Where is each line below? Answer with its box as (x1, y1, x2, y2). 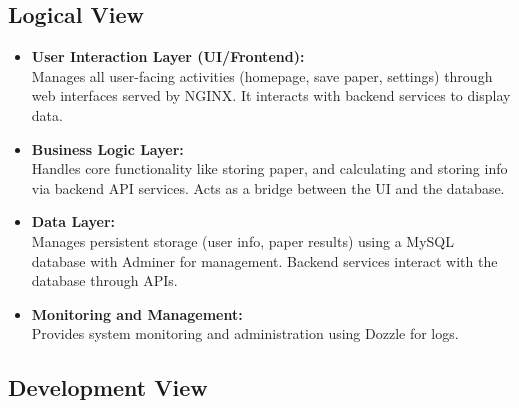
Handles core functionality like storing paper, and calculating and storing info (31, 158, 508, 179)
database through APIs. (31, 270, 178, 291)
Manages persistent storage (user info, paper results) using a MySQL (31, 230, 454, 251)
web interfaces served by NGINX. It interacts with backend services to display (31, 85, 511, 106)
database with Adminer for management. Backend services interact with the (31, 250, 498, 271)
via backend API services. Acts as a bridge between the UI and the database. (31, 177, 505, 198)
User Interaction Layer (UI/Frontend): (31, 46, 305, 67)
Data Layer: (31, 211, 116, 232)
